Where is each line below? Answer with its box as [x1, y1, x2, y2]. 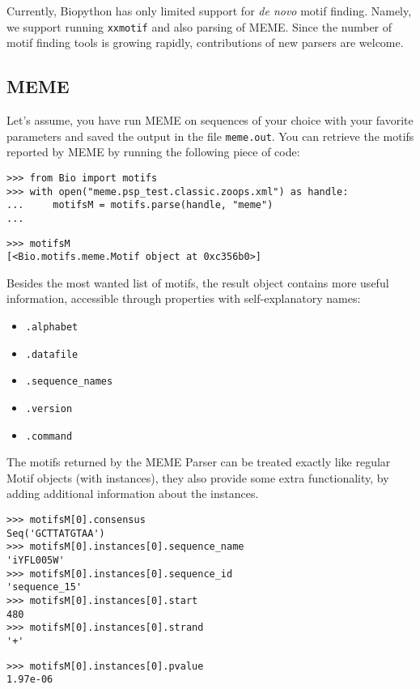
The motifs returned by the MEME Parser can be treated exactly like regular [6, 453, 391, 470]
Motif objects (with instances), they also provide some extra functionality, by [6, 469, 389, 486]
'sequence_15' [6, 581, 83, 593]
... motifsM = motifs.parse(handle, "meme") [6, 199, 274, 211]
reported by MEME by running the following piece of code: [6, 143, 300, 160]
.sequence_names [25, 376, 113, 388]
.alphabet [25, 321, 78, 334]
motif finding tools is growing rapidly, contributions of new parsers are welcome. [6, 34, 404, 51]
